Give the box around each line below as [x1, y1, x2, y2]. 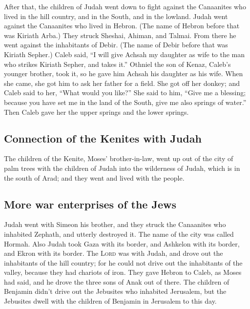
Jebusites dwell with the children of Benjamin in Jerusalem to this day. [4, 296, 217, 306]
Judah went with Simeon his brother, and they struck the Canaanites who [4, 219, 226, 229]
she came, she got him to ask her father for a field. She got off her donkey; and [4, 78, 240, 88]
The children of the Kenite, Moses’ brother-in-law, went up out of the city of [4, 153, 233, 164]
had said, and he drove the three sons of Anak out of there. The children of [4, 276, 229, 287]
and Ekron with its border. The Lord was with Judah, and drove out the [4, 248, 223, 258]
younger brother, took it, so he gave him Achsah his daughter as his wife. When [4, 68, 243, 79]
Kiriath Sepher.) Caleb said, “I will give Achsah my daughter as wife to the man [4, 49, 245, 59]
